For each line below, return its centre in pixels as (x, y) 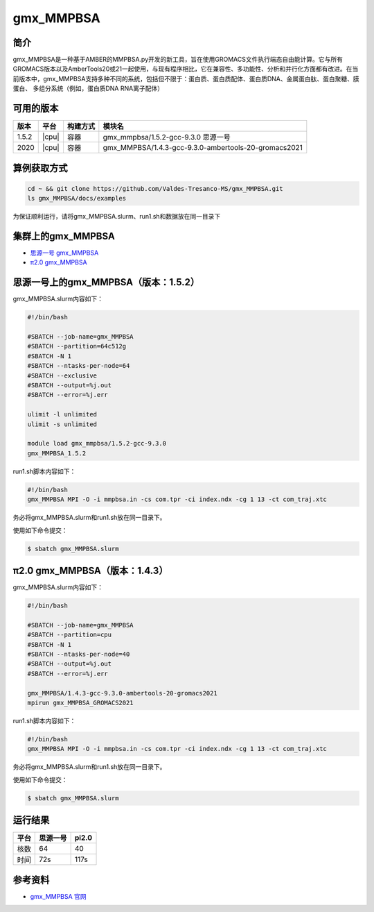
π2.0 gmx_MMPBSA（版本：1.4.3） (90, 570)
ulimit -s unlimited (62, 424)
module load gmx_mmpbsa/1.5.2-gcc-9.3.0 (97, 444)
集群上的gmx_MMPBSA (64, 236)
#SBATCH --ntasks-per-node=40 (79, 654)
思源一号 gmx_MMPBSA (64, 253)
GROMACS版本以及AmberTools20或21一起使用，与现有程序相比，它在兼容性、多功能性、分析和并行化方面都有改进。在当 (186, 69)
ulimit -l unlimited (62, 414)
